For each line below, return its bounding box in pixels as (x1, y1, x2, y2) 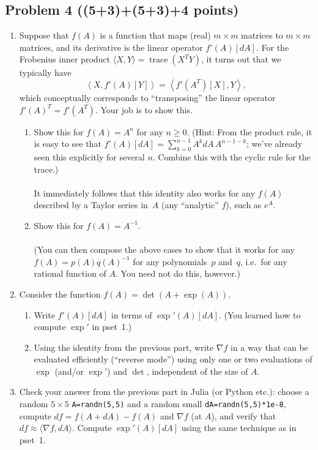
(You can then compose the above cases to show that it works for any (34, 243, 295, 256)
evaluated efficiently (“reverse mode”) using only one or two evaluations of (34, 353, 312, 366)
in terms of (111, 308, 152, 321)
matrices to (241, 29, 283, 42)
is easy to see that (34, 137, 102, 150)
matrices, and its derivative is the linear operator (19, 40, 203, 53)
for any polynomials (133, 255, 207, 268)
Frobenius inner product (19, 53, 111, 66)
